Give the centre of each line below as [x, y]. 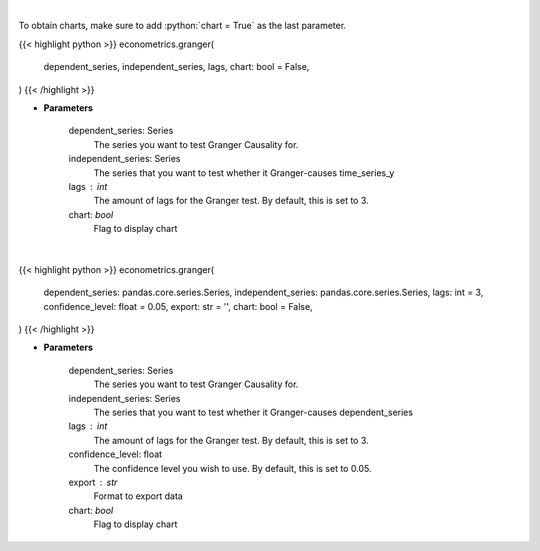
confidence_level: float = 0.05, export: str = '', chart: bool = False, [178, 306]
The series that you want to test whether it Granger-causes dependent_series [253, 412]
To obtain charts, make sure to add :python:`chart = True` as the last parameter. [182, 26]
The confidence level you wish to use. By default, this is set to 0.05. [232, 468]
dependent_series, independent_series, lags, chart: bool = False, [176, 67]
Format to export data [138, 496]
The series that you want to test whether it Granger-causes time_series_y [244, 172]
